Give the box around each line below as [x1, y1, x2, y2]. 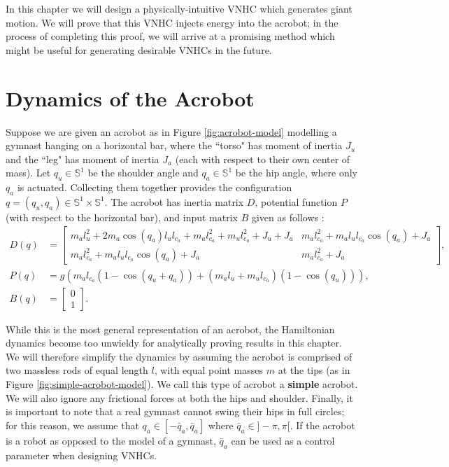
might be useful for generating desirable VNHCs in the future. [6, 42, 272, 57]
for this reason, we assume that [6, 417, 139, 432]
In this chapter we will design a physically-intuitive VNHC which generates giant [6, 1, 352, 15]
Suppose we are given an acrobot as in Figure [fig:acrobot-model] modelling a [6, 124, 337, 139]
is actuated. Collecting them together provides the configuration [17, 180, 292, 195]
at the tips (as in [278, 363, 350, 377]
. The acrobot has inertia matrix [104, 194, 244, 209]
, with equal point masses [154, 363, 264, 377]
